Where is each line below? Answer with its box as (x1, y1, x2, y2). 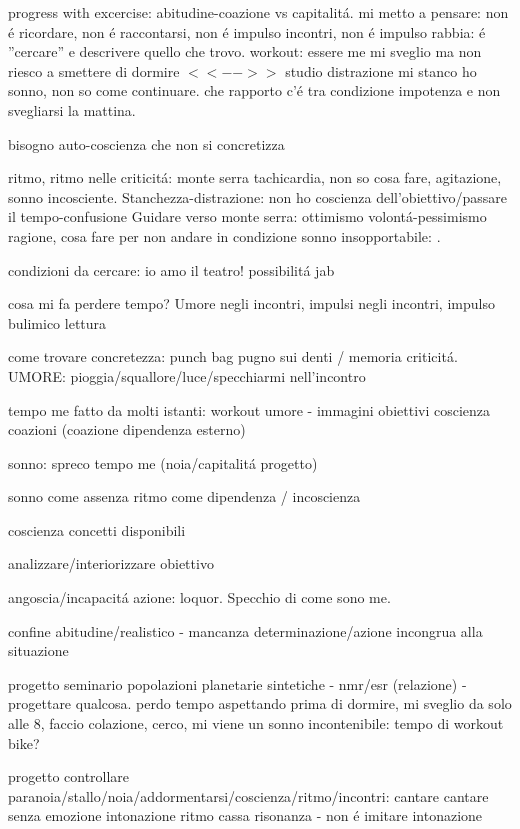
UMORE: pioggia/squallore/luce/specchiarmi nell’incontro (8, 365, 366, 386)
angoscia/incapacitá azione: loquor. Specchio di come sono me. (8, 587, 391, 608)
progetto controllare (8, 766, 130, 787)
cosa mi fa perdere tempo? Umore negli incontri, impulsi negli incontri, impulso (8, 293, 495, 314)
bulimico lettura (8, 312, 107, 333)
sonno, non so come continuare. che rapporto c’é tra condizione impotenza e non (8, 80, 501, 101)
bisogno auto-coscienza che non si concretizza (8, 133, 285, 154)
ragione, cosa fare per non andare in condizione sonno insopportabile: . (8, 225, 441, 246)
